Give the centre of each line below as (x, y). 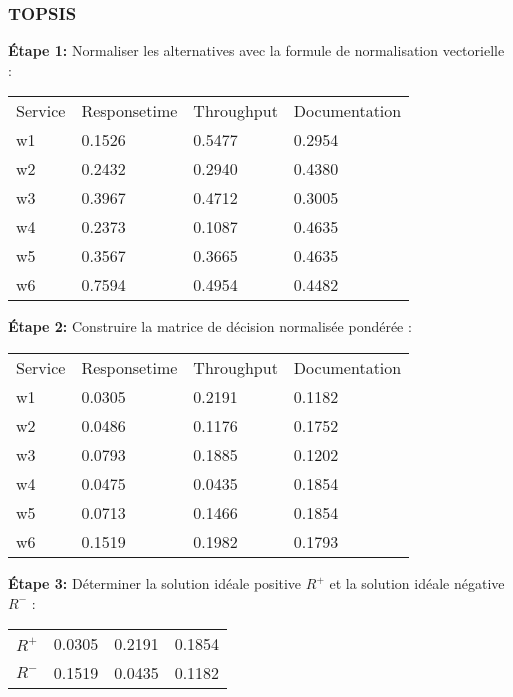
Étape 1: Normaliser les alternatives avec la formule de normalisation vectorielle (256, 50)
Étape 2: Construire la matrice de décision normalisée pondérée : (210, 326)
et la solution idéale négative (417, 583)
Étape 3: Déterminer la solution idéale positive (155, 583)
